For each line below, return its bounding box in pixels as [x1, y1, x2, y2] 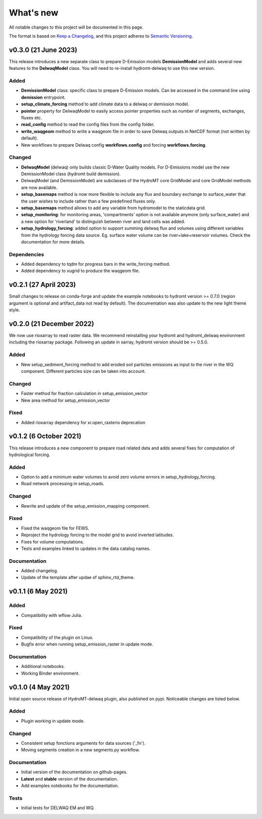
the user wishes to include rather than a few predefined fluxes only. [21, 198, 156, 204]
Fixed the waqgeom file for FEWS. [21, 525, 89, 531]
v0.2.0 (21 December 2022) [9, 320, 94, 328]
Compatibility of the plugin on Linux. [21, 634, 94, 640]
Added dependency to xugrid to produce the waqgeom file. [21, 268, 140, 274]
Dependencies [9, 251, 45, 257]
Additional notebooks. [21, 664, 65, 669]
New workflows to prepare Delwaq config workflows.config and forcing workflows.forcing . [21, 142, 207, 148]
